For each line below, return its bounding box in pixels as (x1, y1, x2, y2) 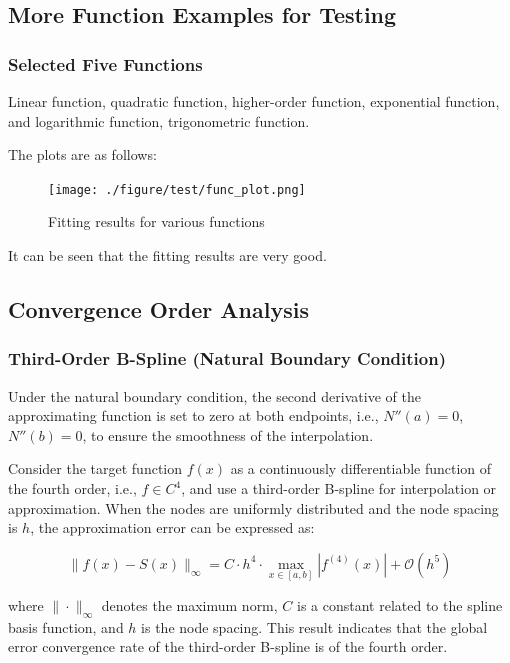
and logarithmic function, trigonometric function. (8, 110, 310, 131)
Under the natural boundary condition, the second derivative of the (8, 385, 421, 406)
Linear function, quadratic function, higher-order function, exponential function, (8, 91, 500, 111)
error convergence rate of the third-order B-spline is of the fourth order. (8, 636, 448, 657)
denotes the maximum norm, (101, 595, 278, 615)
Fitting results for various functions (48, 211, 265, 232)
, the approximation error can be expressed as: (30, 517, 315, 538)
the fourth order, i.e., (8, 478, 137, 498)
